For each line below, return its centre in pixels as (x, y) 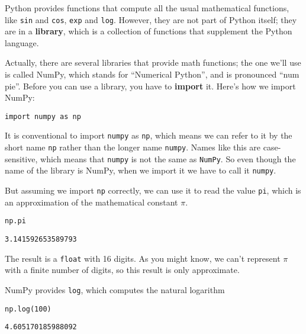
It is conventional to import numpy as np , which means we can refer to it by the (149, 135)
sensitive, (21, 158)
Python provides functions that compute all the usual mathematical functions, (147, 8)
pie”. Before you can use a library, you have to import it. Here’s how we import (150, 86)
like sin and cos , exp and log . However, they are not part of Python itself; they (151, 19)
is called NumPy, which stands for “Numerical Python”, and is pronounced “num (152, 74)
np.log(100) (28, 309)
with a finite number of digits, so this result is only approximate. (122, 270)
